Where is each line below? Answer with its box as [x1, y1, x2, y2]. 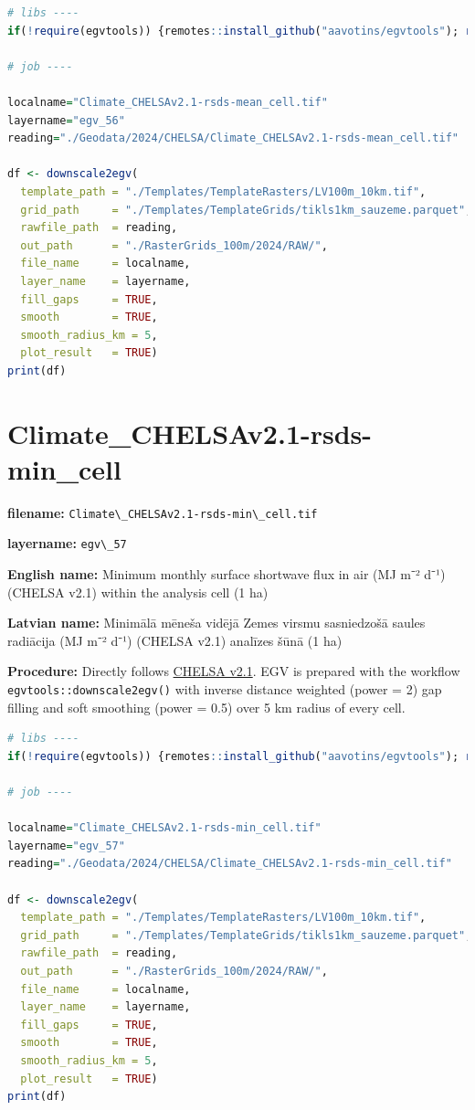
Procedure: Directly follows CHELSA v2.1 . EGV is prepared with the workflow [7, 661, 460, 681]
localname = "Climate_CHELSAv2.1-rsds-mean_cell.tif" [7, 95, 328, 109]
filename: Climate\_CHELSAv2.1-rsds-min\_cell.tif [7, 502, 318, 522]
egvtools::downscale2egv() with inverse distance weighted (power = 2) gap [7, 680, 442, 699]
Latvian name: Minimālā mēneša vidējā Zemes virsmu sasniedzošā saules [7, 613, 426, 632]
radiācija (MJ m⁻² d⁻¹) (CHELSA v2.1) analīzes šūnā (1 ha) [7, 630, 343, 650]
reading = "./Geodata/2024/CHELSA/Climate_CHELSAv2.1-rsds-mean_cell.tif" [7, 132, 459, 145]
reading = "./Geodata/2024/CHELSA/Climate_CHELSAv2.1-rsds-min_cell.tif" [7, 857, 452, 871]
